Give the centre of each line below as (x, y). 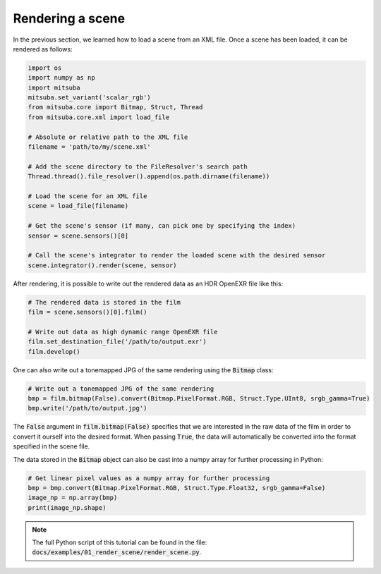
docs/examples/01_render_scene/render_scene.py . (117, 552)
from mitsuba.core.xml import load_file (98, 117)
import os (45, 68)
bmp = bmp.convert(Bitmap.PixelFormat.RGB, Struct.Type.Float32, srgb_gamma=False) (177, 488)
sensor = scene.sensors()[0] (78, 236)
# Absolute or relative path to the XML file (108, 137)
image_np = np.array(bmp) (73, 498)
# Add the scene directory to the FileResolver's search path (138, 166)
